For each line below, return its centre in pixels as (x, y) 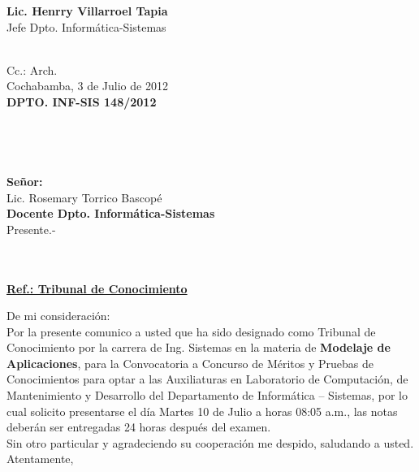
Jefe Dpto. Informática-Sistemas (86, 26)
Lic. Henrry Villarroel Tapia (87, 11)
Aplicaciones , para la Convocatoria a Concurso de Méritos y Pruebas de (190, 363)
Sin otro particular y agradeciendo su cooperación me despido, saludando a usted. (210, 442)
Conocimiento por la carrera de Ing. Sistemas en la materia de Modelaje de (199, 347)
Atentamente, (40, 459)
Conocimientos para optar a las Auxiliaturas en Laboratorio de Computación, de (207, 379)
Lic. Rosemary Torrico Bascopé (84, 197)
